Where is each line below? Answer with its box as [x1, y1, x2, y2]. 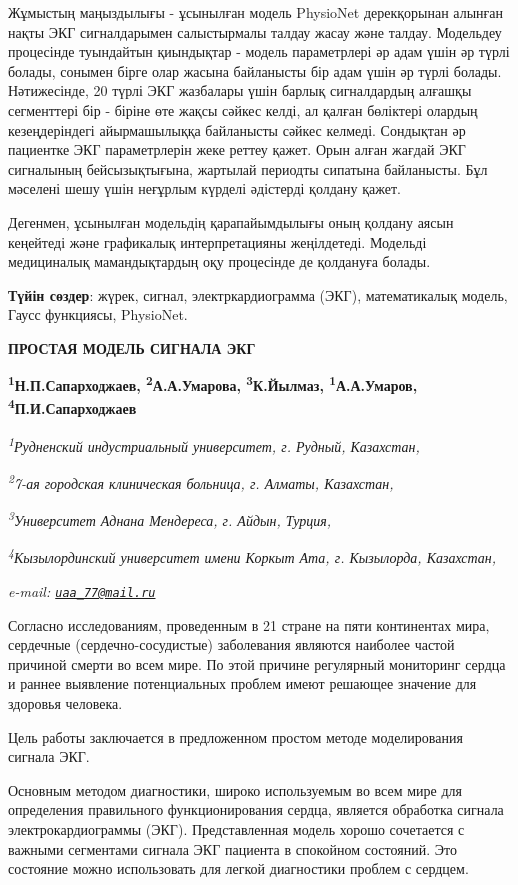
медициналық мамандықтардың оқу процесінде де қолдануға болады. [8, 251, 431, 272]
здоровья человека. [8, 693, 123, 714]
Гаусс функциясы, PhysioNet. [8, 304, 188, 325]
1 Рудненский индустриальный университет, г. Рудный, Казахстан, [8, 433, 420, 456]
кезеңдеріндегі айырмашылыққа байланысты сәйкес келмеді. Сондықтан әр [8, 119, 466, 140]
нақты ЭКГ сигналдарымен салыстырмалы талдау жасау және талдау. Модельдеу [8, 21, 502, 42]
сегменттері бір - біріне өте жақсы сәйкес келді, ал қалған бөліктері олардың [8, 99, 478, 120]
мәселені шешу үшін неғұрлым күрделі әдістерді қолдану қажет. [8, 178, 401, 199]
